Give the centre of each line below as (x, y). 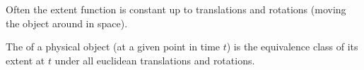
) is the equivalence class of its (292, 47)
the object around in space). (67, 23)
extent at (25, 60)
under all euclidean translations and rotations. (155, 60)
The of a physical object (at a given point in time (113, 47)
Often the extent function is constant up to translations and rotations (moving (176, 9)
